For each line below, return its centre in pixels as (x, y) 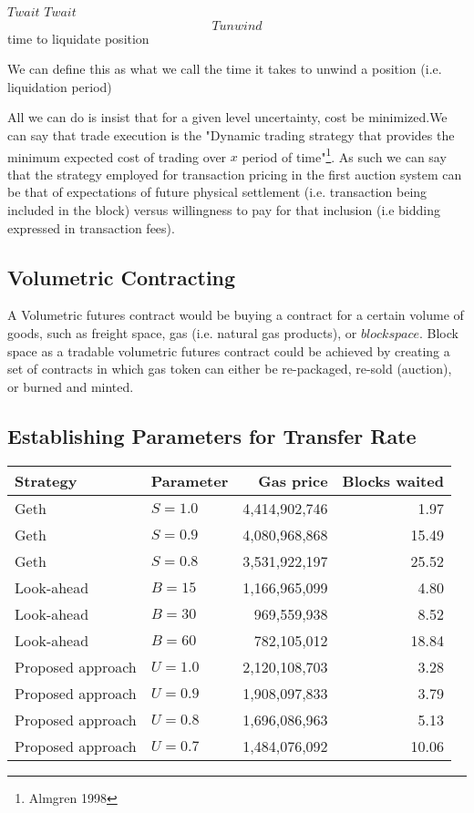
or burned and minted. (71, 386)
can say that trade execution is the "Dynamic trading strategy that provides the (231, 134)
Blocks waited (393, 480)
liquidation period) (60, 86)
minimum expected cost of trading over (117, 156)
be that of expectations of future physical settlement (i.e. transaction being (217, 192)
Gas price (293, 480)
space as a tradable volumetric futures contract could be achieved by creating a (229, 350)
